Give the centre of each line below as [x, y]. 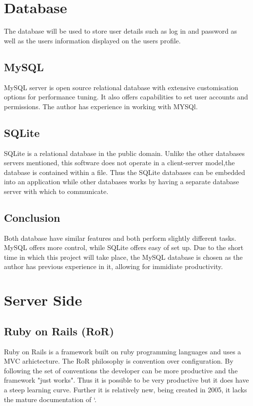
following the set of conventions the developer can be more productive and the [121, 370]
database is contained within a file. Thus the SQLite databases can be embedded [125, 172]
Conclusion [32, 217]
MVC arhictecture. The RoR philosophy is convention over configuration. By [119, 361]
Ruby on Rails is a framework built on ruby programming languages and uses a [123, 351]
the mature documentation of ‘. [50, 399]
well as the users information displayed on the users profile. [92, 40]
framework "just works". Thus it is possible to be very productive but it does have [126, 380]
